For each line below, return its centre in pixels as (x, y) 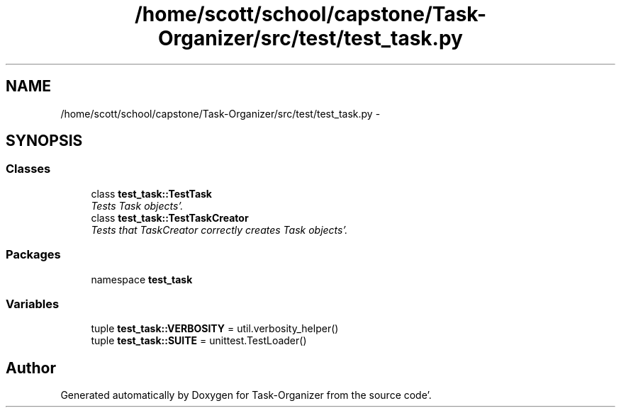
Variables (33, 304)
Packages (33, 255)
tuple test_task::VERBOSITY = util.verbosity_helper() (215, 329)
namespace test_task (142, 279)
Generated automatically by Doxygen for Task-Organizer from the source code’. (246, 395)
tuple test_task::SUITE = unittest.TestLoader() (199, 341)
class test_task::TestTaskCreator (170, 217)
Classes (28, 169)
